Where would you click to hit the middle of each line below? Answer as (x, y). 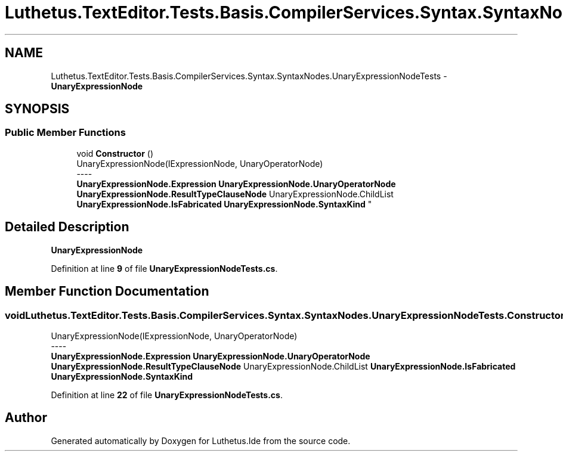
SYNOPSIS (37, 109)
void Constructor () (115, 153)
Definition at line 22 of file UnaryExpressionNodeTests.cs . (167, 395)
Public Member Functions (65, 133)
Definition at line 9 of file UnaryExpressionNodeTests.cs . (164, 268)
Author (26, 418)
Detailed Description (67, 227)
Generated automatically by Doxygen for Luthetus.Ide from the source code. (201, 441)
